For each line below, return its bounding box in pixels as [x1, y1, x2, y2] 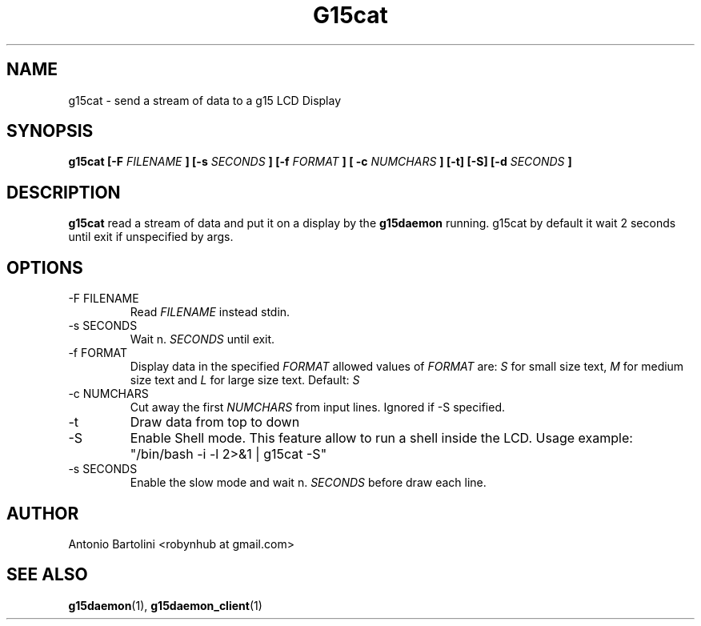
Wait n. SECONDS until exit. [130, 332, 275, 347]
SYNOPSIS [6, 121, 94, 142]
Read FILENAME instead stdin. [130, 305, 290, 319]
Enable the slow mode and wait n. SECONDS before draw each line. [130, 476, 487, 490]
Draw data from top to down [130, 414, 300, 431]
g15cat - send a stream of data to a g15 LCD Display [68, 93, 342, 107]
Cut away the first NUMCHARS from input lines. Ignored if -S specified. [130, 400, 505, 415]
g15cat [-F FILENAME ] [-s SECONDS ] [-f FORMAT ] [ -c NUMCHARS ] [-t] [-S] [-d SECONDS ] [68, 154, 572, 169]
